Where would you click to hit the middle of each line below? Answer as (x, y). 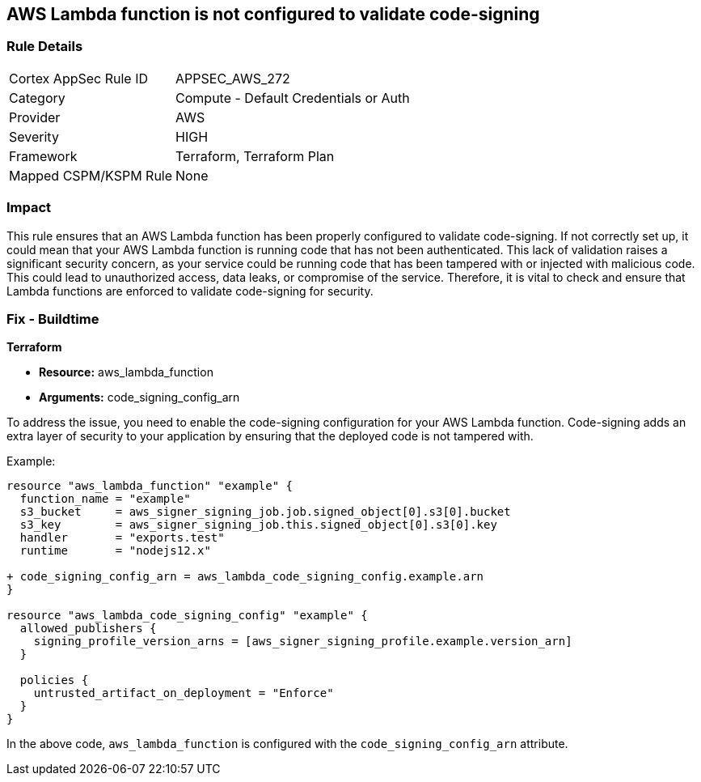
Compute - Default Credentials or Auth (293, 98)
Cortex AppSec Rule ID (79, 78)
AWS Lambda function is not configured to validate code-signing (273, 14)
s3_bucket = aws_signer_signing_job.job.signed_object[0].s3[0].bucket (265, 512)
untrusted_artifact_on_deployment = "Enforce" (184, 693)
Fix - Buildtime (53, 319)
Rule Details (45, 47)
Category (37, 98)
